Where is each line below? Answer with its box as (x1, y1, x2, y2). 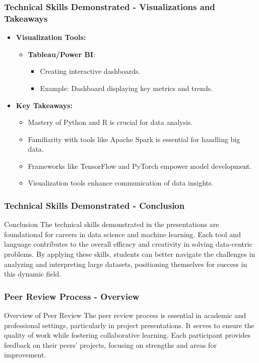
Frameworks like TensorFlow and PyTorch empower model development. (28, 160, 252, 171)
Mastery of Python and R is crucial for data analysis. (28, 117, 193, 127)
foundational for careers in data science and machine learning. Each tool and (4, 229, 241, 239)
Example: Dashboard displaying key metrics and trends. (40, 82, 213, 93)
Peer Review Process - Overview (4, 290, 140, 302)
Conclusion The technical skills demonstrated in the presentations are (4, 219, 219, 230)
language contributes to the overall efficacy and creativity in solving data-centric (4, 239, 252, 249)
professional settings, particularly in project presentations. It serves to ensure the (4, 320, 254, 330)
